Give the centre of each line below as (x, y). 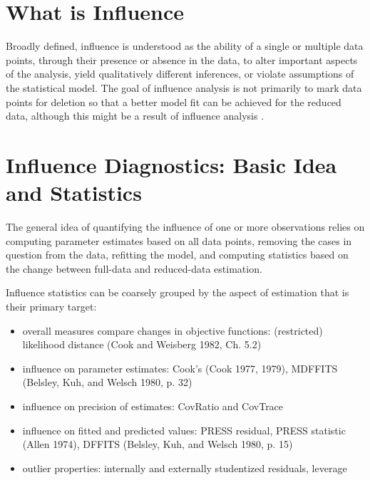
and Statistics (74, 193)
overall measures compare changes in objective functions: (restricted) (173, 330)
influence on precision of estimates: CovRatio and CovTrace (153, 406)
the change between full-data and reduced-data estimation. (134, 268)
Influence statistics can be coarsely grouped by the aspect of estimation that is (178, 292)
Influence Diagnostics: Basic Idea (171, 164)
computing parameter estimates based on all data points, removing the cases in (179, 240)
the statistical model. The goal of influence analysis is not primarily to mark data (184, 87)
